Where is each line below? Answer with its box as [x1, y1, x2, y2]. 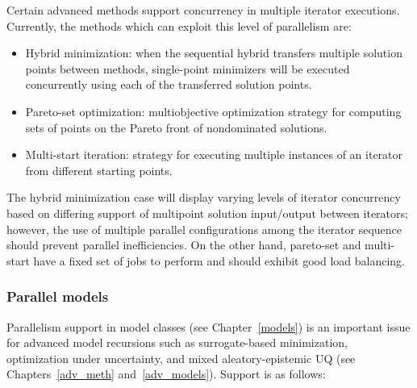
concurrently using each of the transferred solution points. [25, 76, 312, 93]
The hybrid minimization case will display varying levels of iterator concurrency [6, 189, 401, 206]
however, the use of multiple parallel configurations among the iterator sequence [6, 220, 402, 237]
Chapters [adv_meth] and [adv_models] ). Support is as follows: [6, 365, 326, 382]
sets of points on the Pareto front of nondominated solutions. [25, 119, 327, 136]
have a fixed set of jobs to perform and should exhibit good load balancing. [33, 252, 405, 269]
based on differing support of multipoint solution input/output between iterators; [6, 204, 408, 221]
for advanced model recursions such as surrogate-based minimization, [6, 334, 348, 351]
